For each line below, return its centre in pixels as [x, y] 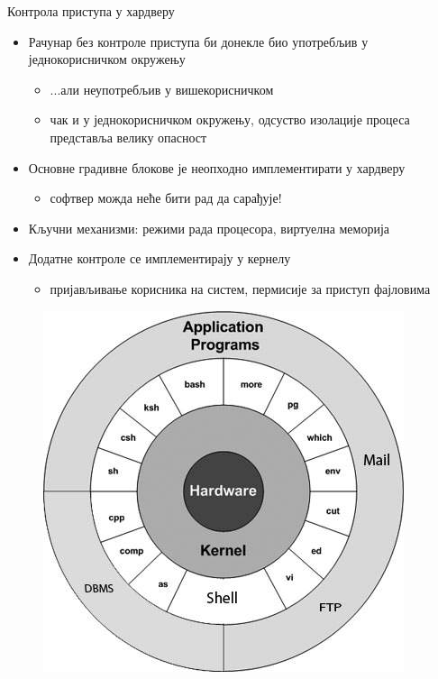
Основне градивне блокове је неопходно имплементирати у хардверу [217, 167]
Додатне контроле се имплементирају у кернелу [160, 258]
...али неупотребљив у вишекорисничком [162, 89]
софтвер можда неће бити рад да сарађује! [166, 198]
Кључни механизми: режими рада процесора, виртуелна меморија [209, 228]
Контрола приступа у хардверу [91, 11]
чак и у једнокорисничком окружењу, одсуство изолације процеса [230, 119]
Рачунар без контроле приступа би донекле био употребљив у [198, 41]
